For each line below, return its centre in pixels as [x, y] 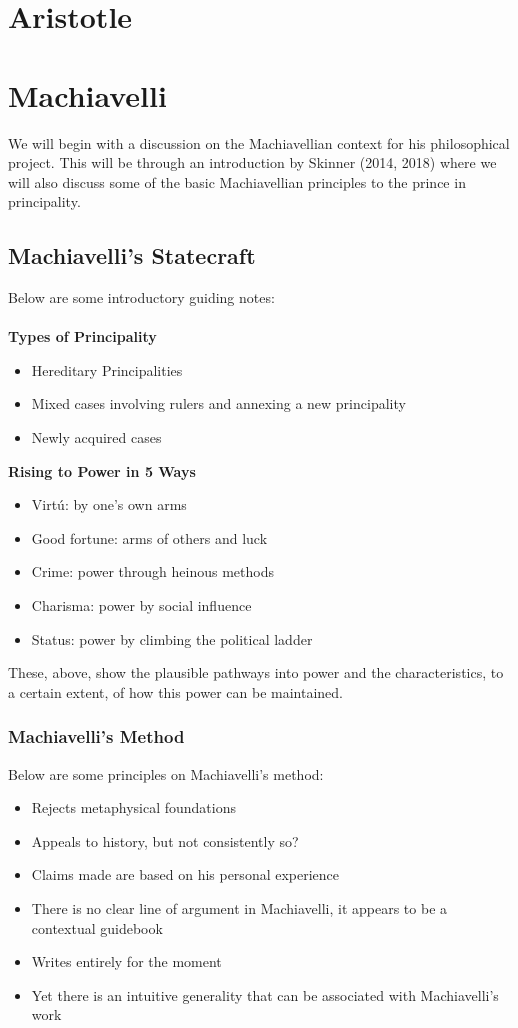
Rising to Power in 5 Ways [102, 470]
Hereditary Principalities [107, 369]
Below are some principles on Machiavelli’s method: [166, 773]
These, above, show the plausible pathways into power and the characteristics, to [256, 672]
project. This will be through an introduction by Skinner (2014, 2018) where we [252, 162]
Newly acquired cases [96, 437]
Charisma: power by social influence [141, 605]
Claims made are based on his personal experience [185, 874]
